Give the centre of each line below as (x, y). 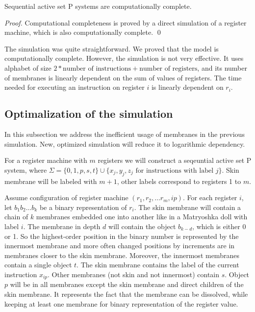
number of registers (168, 68)
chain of (16, 217)
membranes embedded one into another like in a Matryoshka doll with (142, 217)
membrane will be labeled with (51, 181)
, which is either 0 (219, 226)
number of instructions (97, 68)
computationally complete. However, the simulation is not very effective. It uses (124, 58)
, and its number (222, 67)
